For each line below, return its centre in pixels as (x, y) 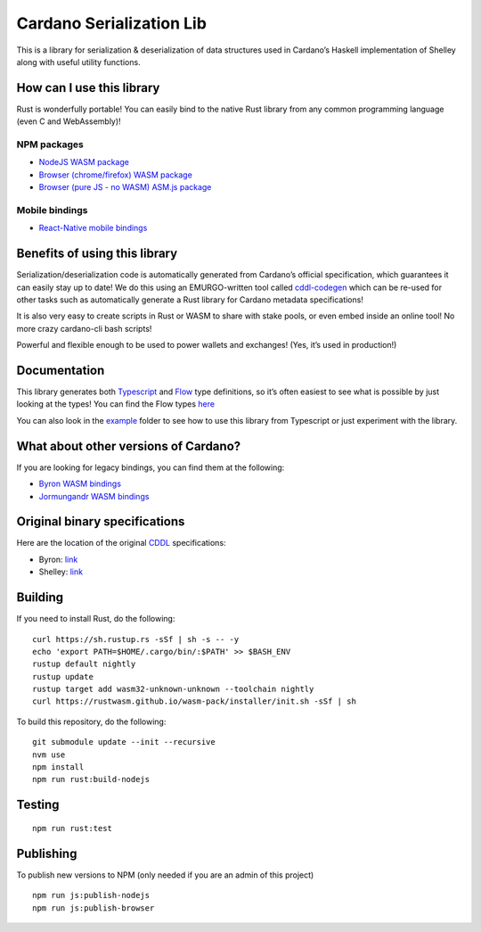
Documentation (61, 370)
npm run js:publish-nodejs (91, 895)
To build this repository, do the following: (91, 722)
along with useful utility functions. (79, 62)
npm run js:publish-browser (94, 908)
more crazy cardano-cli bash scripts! (84, 328)
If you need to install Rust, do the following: (96, 619)
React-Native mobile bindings (93, 228)
